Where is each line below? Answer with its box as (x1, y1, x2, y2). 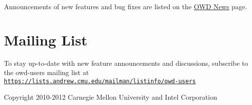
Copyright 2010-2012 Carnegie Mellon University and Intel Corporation (4, 91, 217, 102)
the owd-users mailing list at (4, 67, 89, 77)
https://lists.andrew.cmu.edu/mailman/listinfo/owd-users (4, 77, 196, 85)
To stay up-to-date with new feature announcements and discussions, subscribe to (4, 58, 248, 68)
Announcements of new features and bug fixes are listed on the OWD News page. (4, 1, 247, 11)
